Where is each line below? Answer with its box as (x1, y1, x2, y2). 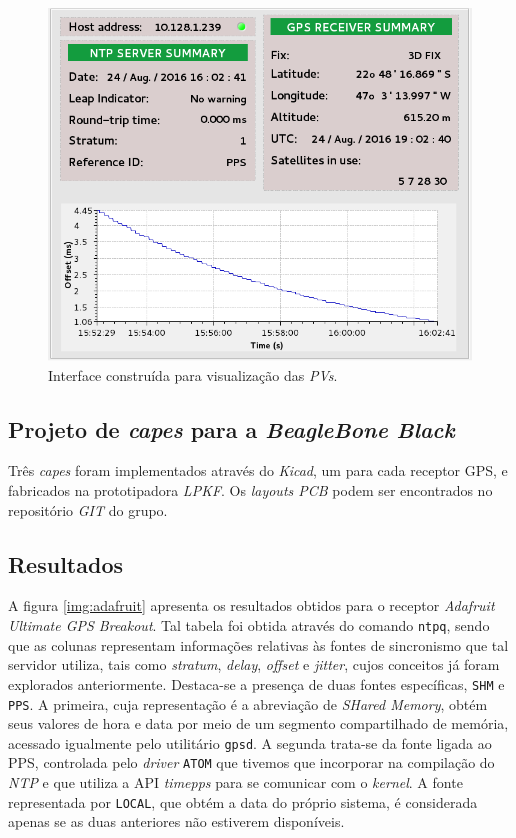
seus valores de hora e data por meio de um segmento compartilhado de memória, (8, 713, 509, 734)
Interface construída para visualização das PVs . (48, 364, 338, 385)
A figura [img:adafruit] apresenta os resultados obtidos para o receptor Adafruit (8, 595, 495, 616)
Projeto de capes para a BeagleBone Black (8, 413, 455, 444)
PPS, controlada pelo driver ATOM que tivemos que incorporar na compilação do (8, 752, 495, 773)
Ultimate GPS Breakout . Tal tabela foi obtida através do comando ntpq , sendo (8, 615, 490, 635)
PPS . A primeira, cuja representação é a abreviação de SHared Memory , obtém (8, 693, 488, 714)
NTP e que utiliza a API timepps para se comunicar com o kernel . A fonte (8, 772, 463, 793)
